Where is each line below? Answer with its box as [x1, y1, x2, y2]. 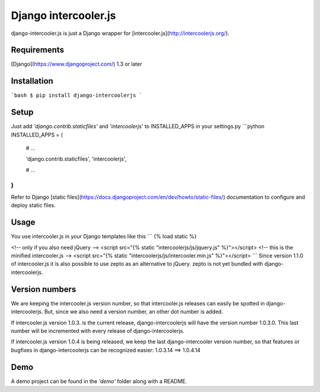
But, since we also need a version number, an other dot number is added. [44, 308, 223, 315]
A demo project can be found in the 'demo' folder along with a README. [11, 377, 187, 385]
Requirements [11, 45, 65, 55]
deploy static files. [11, 202, 56, 209]
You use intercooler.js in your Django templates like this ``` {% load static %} [11, 233, 197, 240]
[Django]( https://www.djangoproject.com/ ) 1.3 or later [11, 60, 142, 68]
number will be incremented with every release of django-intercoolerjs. [11, 327, 185, 334]
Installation [11, 76, 53, 86]
